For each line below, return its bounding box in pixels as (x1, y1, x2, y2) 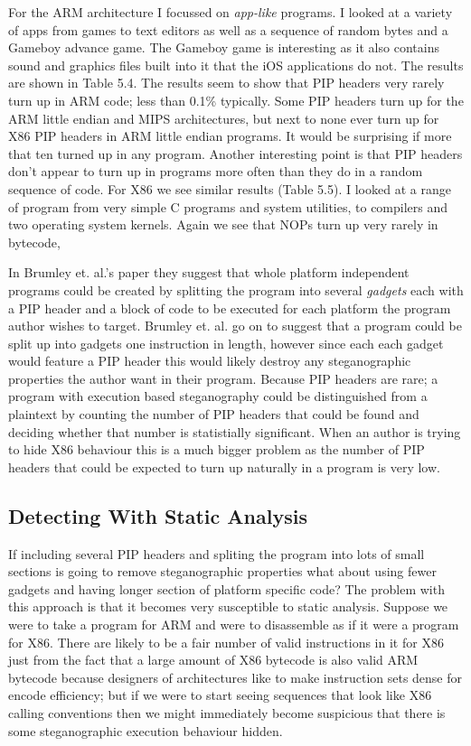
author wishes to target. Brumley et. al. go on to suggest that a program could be (8, 316, 462, 335)
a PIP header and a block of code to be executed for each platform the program (8, 298, 451, 317)
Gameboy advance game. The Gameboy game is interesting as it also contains (8, 38, 439, 57)
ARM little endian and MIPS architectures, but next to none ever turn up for (8, 108, 439, 127)
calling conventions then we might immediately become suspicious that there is (8, 703, 446, 722)
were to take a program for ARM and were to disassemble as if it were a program (8, 615, 459, 634)
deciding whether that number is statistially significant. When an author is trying (8, 422, 461, 441)
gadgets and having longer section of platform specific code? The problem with (8, 579, 445, 598)
